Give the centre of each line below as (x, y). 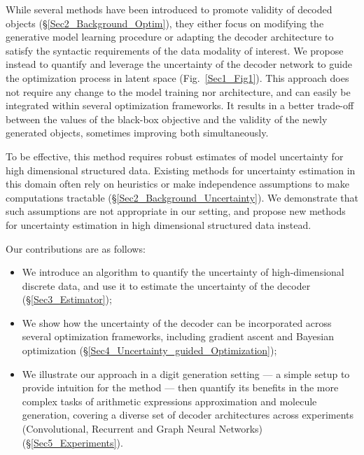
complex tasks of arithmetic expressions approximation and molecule (169, 401)
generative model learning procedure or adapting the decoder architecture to (170, 37)
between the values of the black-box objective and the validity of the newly (167, 119)
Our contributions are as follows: (76, 248)
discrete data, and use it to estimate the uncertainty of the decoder (166, 285)
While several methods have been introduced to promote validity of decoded (169, 9)
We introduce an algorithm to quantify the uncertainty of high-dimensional (183, 272)
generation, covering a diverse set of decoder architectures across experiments (188, 415)
